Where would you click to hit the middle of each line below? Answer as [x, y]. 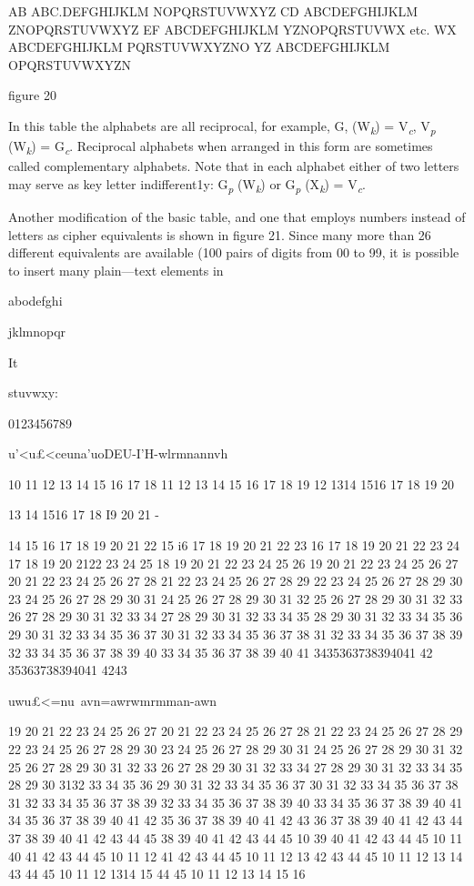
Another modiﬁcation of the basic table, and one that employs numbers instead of [237, 216]
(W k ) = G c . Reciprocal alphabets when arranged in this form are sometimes [221, 147]
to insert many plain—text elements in [116, 270]
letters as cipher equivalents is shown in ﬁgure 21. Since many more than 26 [220, 234]
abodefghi [35, 301]
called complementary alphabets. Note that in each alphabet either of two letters [234, 166]
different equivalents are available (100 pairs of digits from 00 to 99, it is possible [234, 252]
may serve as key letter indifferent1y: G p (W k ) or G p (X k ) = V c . [187, 185]
